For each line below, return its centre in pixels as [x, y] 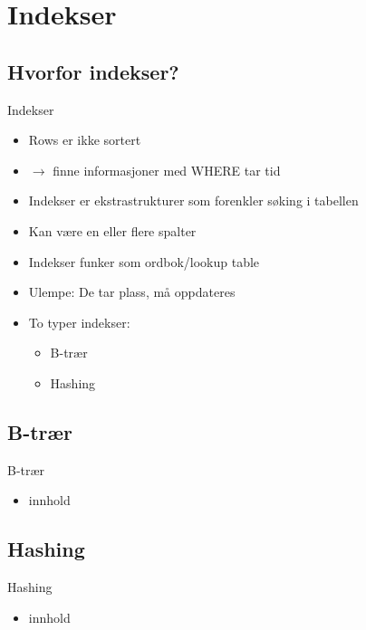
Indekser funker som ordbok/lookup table [144, 261]
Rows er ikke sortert [85, 140]
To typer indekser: [79, 322]
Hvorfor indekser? [93, 71]
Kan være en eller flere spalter [112, 230]
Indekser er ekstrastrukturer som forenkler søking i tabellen [193, 200]
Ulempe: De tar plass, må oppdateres [132, 292]
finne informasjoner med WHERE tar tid [167, 170]
